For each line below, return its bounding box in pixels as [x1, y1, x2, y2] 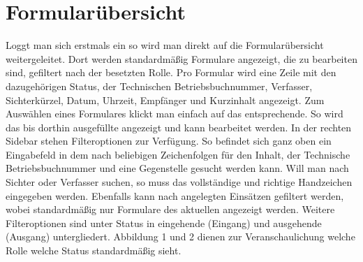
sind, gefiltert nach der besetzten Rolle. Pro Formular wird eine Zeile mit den [6, 65, 336, 80]
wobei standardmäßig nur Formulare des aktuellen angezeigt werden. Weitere [6, 202, 335, 217]
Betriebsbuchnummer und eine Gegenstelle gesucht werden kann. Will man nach [6, 161, 349, 175]
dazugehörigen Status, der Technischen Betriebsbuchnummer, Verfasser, [6, 78, 313, 93]
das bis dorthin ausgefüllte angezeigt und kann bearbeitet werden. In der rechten [6, 119, 352, 134]
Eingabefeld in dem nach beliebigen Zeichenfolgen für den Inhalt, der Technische [6, 147, 350, 161]
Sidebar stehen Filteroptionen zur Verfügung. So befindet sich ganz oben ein [6, 133, 332, 148]
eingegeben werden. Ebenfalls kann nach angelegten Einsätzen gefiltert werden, [6, 188, 344, 203]
